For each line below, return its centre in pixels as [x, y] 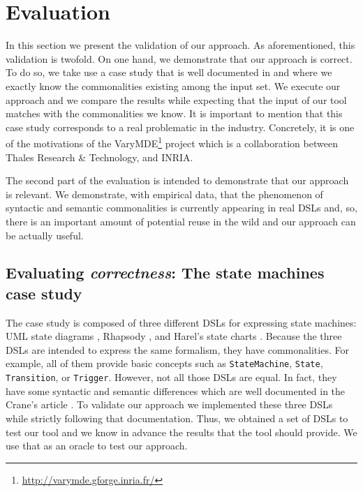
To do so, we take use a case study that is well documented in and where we [169, 72]
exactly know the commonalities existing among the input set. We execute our [173, 85]
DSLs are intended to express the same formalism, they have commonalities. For [177, 349]
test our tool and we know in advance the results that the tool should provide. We [181, 432]
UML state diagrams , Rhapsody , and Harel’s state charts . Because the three [174, 336]
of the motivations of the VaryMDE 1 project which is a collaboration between [172, 142]
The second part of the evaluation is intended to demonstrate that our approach [177, 180]
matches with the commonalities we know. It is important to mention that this [174, 113]
